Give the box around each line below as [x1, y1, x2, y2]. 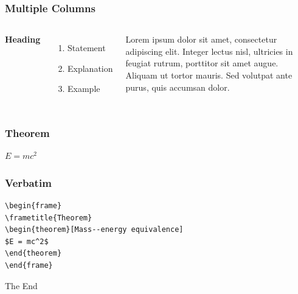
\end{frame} [5, 261, 53, 270]
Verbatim [5, 175, 52, 190]
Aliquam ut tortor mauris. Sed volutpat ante [125, 69, 293, 81]
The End [5, 279, 38, 292]
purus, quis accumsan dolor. [125, 80, 230, 93]
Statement [68, 41, 106, 54]
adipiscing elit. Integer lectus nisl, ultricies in [125, 44, 293, 57]
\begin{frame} [5, 201, 62, 211]
